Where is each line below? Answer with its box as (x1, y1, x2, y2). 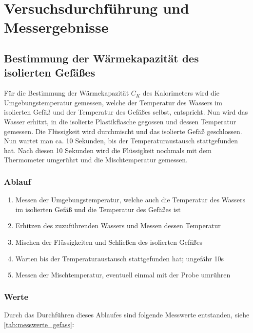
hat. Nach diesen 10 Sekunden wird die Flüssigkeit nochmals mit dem (4, 145, 212, 155)
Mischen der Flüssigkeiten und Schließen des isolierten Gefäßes (15, 236, 202, 247)
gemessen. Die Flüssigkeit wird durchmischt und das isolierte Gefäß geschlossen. (4, 126, 242, 136)
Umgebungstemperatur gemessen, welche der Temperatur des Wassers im (4, 97, 222, 107)
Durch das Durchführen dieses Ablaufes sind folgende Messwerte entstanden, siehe (4, 309, 250, 319)
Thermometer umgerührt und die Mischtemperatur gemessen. (4, 155, 188, 165)
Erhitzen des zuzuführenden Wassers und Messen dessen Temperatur (15, 220, 221, 231)
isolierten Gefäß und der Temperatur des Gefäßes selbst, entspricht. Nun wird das (4, 107, 248, 117)
